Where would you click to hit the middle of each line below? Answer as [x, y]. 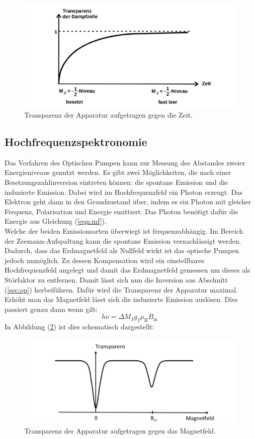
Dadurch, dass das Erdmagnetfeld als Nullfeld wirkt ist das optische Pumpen [122, 250]
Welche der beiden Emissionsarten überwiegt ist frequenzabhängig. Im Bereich [124, 231]
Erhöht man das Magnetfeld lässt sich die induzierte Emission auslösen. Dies [121, 299]
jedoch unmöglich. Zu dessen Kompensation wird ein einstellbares [104, 260]
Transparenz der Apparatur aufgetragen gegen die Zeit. [109, 115]
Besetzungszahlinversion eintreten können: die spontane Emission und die [116, 182]
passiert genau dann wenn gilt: [51, 309]
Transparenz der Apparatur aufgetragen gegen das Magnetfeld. [120, 431]
